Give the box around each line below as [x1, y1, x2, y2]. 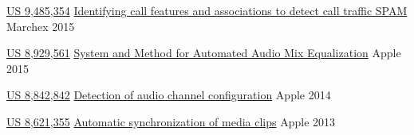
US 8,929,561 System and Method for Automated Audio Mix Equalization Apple [6, 44, 401, 61]
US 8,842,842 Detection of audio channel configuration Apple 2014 [6, 87, 331, 103]
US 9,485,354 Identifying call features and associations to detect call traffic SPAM [6, 2, 408, 18]
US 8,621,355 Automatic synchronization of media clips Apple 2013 [6, 113, 336, 129]
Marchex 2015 [6, 17, 75, 34]
